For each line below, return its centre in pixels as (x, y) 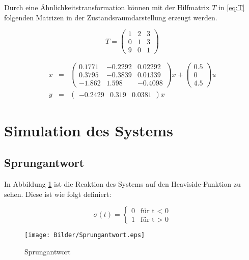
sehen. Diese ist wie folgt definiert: (58, 194)
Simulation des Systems (89, 130)
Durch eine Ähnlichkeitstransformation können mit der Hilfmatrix (107, 7)
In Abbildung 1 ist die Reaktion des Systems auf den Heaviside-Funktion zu (122, 184)
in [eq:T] (231, 7)
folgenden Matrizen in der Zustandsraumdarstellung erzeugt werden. (111, 17)
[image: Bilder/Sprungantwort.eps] (85, 235)
